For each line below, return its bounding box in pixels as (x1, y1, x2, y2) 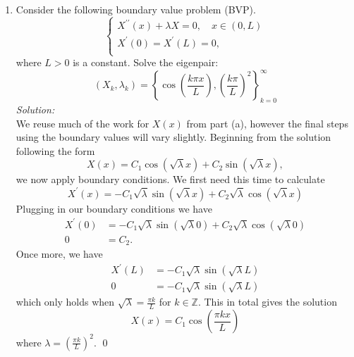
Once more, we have (16, 246, 103, 261)
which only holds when (16, 294, 115, 309)
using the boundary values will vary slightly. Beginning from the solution (16, 130, 331, 144)
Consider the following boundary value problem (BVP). (16, 2, 256, 16)
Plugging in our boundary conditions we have (16, 201, 212, 215)
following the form (16, 143, 95, 158)
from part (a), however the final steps (186, 115, 348, 130)
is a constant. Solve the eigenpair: (73, 55, 219, 70)
